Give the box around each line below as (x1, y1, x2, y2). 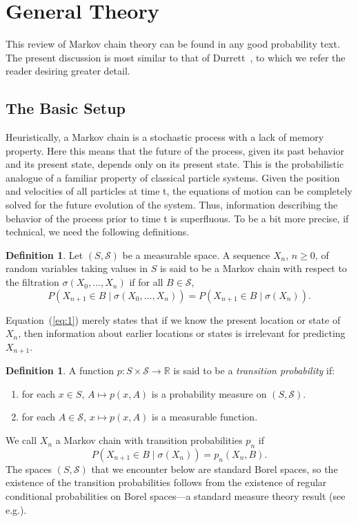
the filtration (6, 275, 59, 289)
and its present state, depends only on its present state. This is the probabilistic (6, 157, 344, 171)
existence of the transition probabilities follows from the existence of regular (6, 475, 327, 490)
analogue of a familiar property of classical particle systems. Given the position (6, 170, 340, 184)
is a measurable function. (151, 409, 258, 424)
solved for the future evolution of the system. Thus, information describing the (6, 197, 338, 212)
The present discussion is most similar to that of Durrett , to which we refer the (6, 50, 346, 64)
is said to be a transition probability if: (173, 363, 335, 378)
